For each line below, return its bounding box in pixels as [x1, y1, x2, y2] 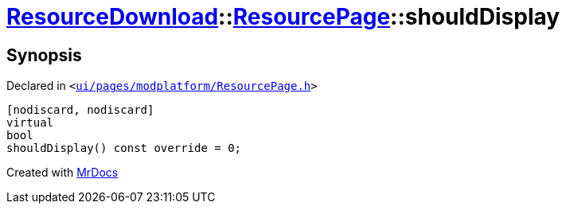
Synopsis [6, 45, 82, 65]
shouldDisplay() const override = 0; [6, 142, 242, 155]
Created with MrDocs [6, 165, 119, 180]
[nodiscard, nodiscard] [6, 103, 154, 117]
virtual [6, 116, 54, 130]
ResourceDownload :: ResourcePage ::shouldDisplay [6, 3, 560, 30]
